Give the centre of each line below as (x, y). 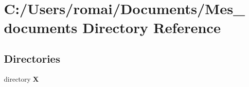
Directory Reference (151, 27)
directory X (21, 78)
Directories (32, 58)
